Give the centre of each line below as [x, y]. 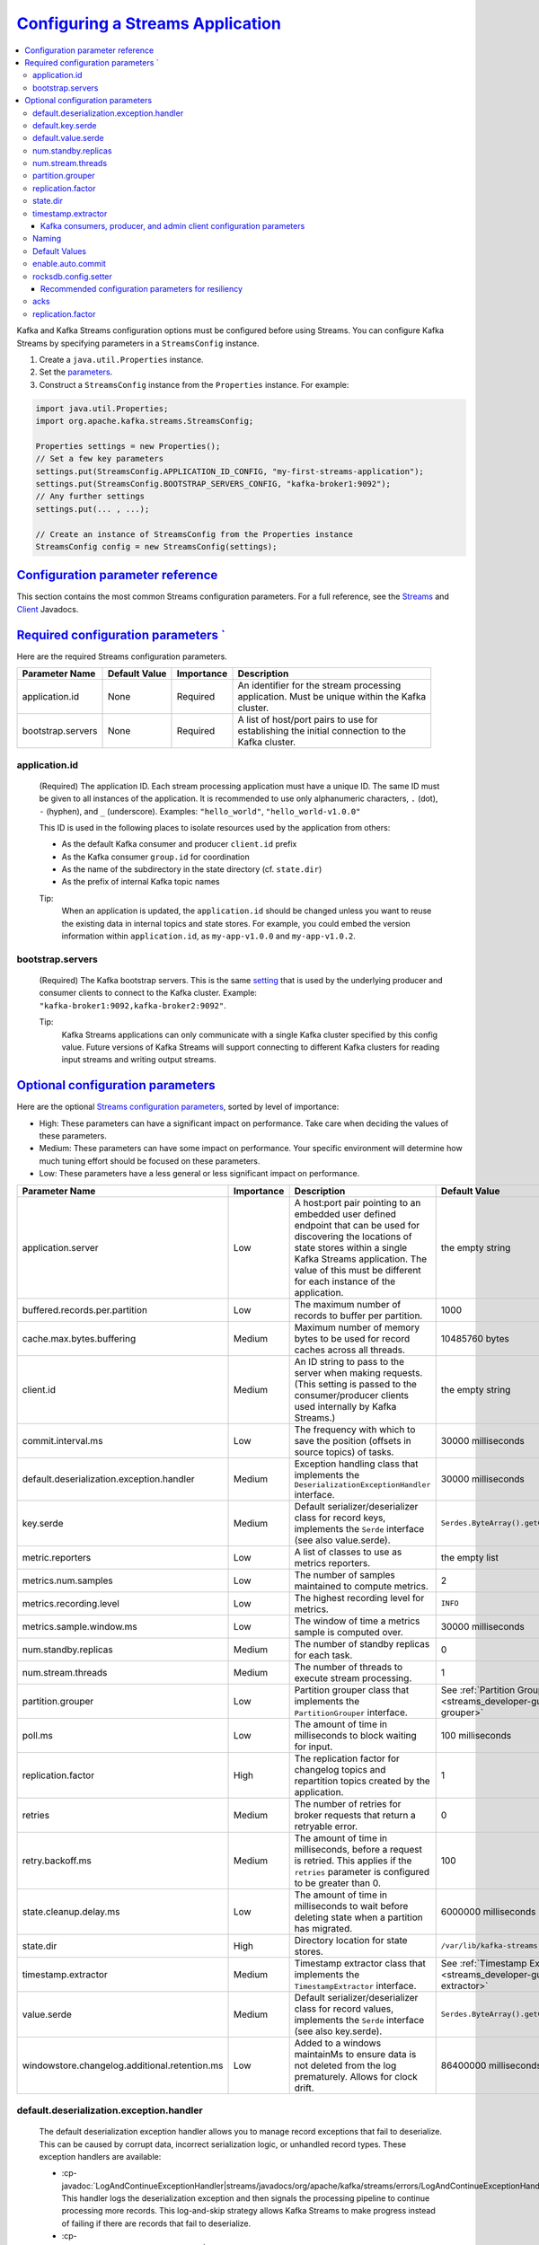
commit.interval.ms [62, 1440]
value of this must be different [358, 1270]
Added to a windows [338, 2043]
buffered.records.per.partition [85, 1309]
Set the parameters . [76, 372]
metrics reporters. [332, 1563]
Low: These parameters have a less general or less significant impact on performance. [199, 1174]
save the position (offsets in [353, 1440]
